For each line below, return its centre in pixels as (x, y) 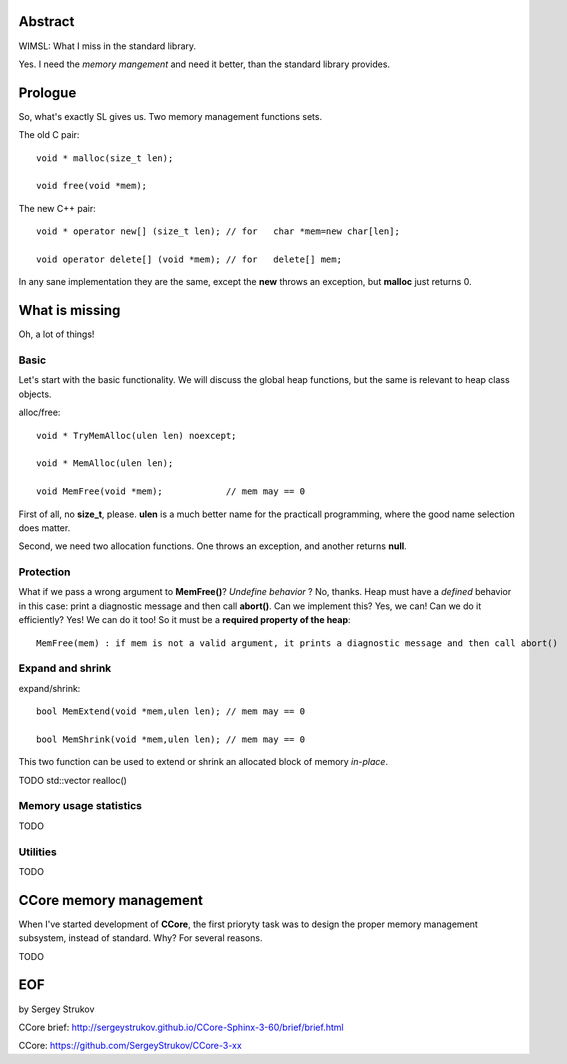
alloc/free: (39, 412)
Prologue (47, 92)
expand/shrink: (49, 688)
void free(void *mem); (92, 186)
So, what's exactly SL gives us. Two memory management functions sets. (170, 116)
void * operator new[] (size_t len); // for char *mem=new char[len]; (218, 231)
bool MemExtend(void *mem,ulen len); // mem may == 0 (170, 711)
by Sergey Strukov (56, 1009)
